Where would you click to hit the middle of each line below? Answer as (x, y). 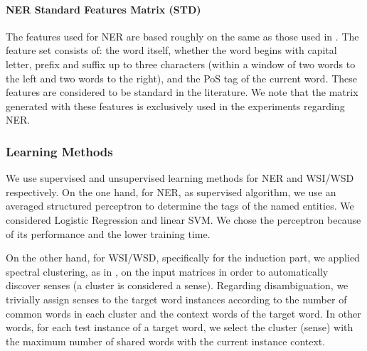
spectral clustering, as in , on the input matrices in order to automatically (167, 271)
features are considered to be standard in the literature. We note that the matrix (182, 92)
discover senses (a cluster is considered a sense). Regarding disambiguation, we (177, 285)
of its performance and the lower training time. (108, 233)
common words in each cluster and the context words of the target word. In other (183, 313)
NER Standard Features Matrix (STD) (103, 9)
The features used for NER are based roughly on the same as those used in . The (182, 36)
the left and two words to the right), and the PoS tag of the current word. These (182, 78)
